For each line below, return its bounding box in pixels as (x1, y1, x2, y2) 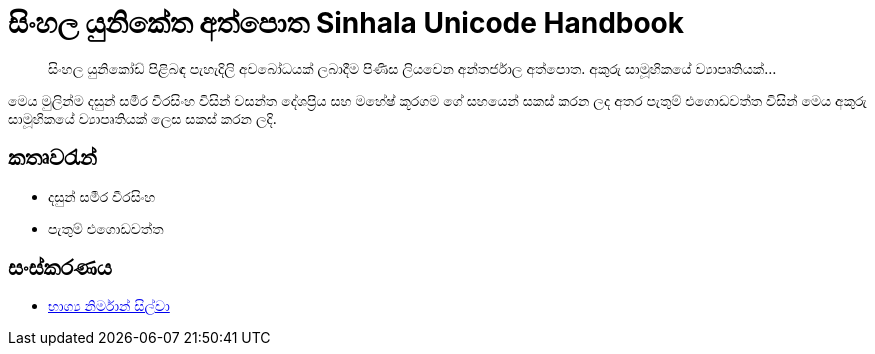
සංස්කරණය (8, 255, 112, 281)
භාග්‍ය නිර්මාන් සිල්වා (48, 297, 170, 315)
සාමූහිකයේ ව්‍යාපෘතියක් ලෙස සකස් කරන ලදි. (8, 109, 277, 127)
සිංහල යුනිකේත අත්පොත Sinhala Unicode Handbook (8, 6, 685, 40)
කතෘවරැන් (8, 145, 97, 171)
